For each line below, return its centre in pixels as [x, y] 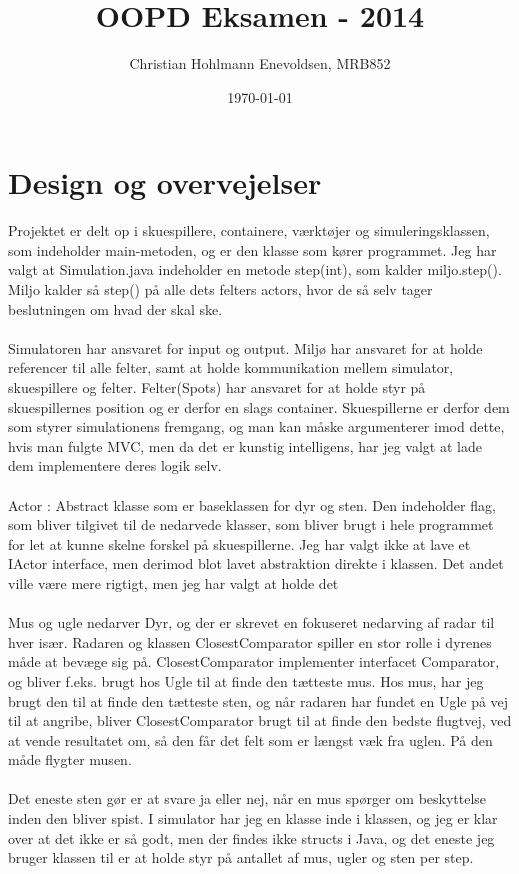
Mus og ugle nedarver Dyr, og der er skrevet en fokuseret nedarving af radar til [251, 622]
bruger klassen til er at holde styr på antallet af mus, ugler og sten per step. [241, 857]
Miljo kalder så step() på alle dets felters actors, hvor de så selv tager [220, 289]
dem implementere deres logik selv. [115, 465]
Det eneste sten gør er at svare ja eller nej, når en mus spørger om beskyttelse [247, 798]
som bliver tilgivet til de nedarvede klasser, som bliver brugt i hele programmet [251, 524]
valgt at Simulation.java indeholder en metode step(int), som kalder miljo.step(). [255, 269]
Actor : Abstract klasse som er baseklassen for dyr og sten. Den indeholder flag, [252, 504]
